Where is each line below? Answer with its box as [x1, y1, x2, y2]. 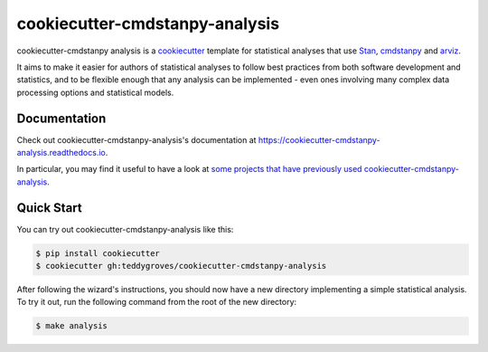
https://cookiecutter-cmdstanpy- [258, 134, 380, 145]
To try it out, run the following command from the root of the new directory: [16, 297, 297, 308]
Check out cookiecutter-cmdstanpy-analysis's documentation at [16, 134, 257, 145]
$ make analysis [35, 321, 108, 331]
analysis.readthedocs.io [16, 147, 106, 158]
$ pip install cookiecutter [35, 248, 160, 258]
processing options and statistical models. [16, 87, 174, 98]
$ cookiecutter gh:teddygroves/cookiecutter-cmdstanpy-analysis [35, 261, 327, 271]
